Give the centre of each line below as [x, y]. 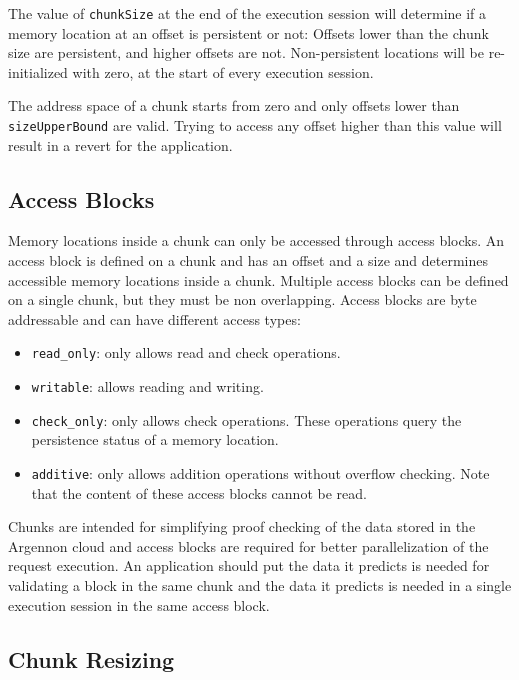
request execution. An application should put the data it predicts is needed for [249, 565]
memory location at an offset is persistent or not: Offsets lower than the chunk [248, 32]
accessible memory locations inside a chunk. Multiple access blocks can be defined [258, 279]
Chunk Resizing [91, 658]
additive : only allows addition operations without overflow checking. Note [260, 473]
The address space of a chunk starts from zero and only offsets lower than [234, 105]
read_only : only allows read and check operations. [186, 352]
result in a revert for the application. [120, 144]
